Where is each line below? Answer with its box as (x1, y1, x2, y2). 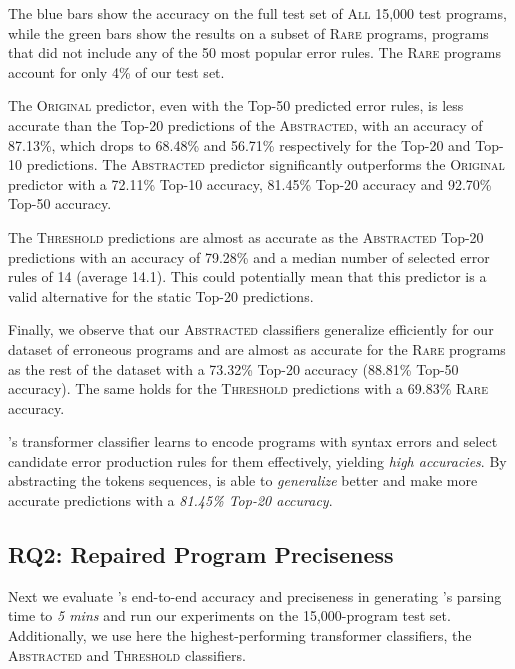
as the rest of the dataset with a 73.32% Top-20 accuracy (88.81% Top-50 (8, 358, 459, 379)
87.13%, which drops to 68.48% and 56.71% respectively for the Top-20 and (8, 134, 471, 155)
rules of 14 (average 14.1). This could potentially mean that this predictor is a (8, 266, 487, 287)
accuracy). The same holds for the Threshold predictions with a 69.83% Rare (8, 378, 488, 399)
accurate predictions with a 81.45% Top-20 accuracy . (8, 490, 333, 511)
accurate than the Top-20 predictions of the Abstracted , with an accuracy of (8, 114, 483, 135)
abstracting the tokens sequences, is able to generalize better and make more (8, 470, 478, 491)
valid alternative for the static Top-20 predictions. (8, 285, 314, 306)
